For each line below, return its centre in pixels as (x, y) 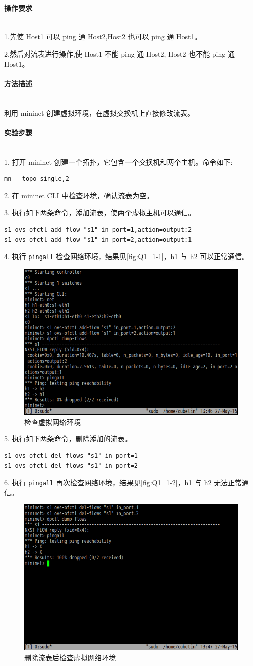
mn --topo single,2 (37, 179)
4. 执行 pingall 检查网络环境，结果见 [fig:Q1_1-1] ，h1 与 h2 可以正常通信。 (127, 256)
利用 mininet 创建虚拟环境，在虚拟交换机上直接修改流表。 (99, 112)
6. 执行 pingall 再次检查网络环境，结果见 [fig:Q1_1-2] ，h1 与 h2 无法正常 (123, 482)
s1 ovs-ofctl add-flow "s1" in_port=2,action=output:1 (98, 240)
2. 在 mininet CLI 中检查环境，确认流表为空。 (79, 195)
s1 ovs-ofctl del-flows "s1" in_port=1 (71, 456)
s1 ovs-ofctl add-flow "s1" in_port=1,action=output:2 (98, 229)
